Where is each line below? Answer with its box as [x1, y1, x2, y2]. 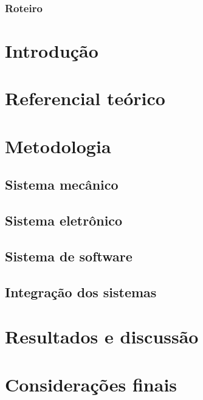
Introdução [5, 38, 98, 63]
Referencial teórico [5, 86, 165, 111]
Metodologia [5, 133, 111, 158]
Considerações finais [5, 371, 177, 396]
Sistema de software [5, 246, 132, 265]
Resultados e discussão [5, 324, 199, 349]
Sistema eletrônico [5, 211, 123, 230]
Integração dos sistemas [5, 282, 157, 301]
